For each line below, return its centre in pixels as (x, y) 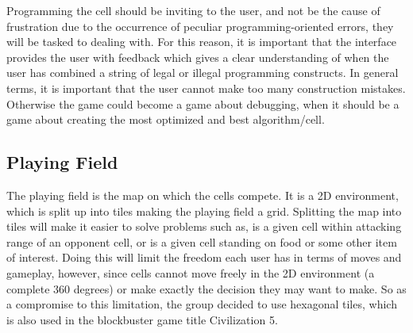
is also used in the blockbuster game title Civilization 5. (142, 319)
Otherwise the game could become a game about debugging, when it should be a (203, 103)
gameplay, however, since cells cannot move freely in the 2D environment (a (191, 272)
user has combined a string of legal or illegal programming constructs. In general (203, 73)
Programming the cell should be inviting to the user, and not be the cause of (193, 10)
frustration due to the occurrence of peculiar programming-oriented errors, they (200, 26)
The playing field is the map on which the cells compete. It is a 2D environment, (203, 195)
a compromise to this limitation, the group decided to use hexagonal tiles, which (202, 304)
